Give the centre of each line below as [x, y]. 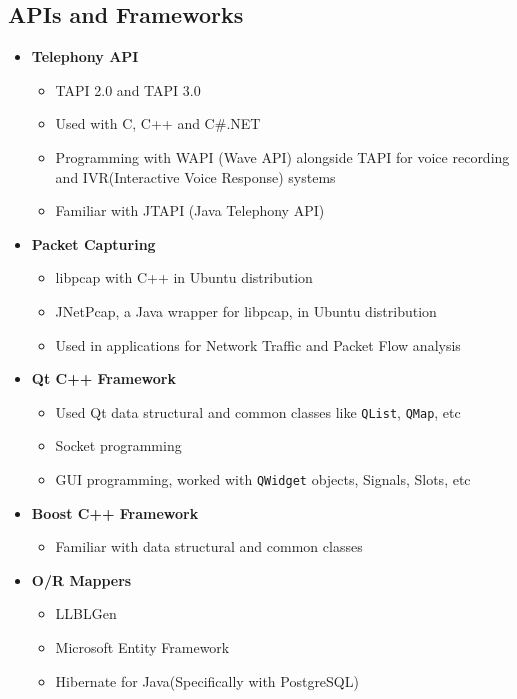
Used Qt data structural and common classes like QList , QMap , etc [258, 411]
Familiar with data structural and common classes [209, 546]
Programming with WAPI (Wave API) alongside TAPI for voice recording [282, 156]
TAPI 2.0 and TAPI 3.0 [128, 89]
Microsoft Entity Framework [142, 647]
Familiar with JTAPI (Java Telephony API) [190, 210]
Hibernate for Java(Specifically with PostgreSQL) [207, 680]
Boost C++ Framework [115, 512]
